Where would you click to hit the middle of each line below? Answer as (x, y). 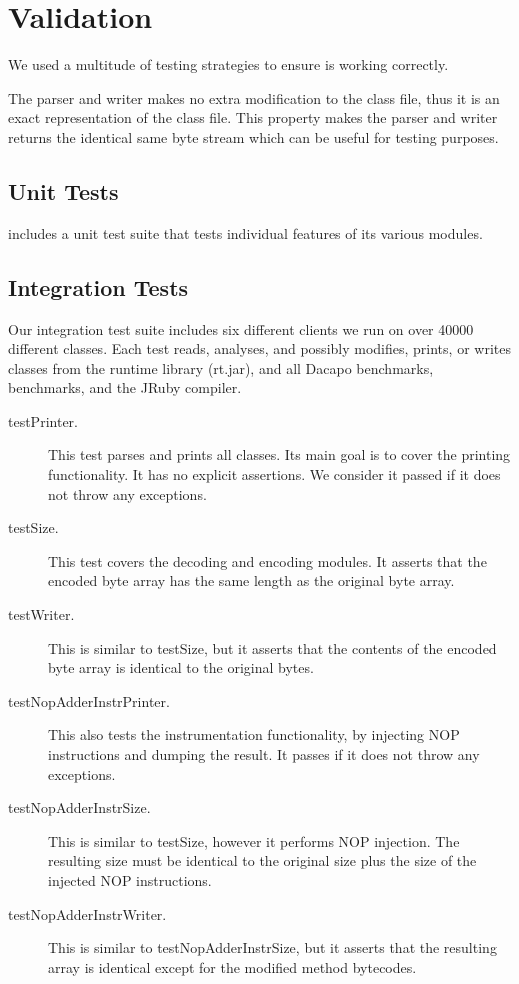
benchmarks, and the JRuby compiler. (125, 387)
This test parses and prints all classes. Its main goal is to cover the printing (279, 454)
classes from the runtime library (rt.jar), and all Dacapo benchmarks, (221, 367)
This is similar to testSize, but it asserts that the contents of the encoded (272, 647)
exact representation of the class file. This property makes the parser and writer (253, 117)
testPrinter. (43, 420)
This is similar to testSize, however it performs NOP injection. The (254, 840)
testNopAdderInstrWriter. (87, 913)
